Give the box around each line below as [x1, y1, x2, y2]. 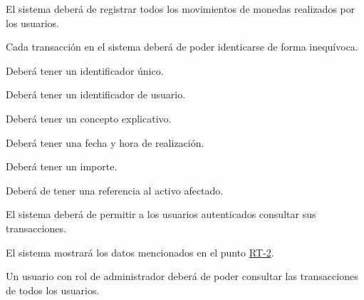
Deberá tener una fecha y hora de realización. [6, 135, 204, 150]
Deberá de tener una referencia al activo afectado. [6, 182, 224, 197]
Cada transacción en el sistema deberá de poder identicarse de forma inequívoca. [6, 39, 358, 54]
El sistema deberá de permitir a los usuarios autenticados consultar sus [6, 207, 316, 222]
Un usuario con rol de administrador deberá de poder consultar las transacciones [6, 269, 358, 284]
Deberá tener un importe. [6, 159, 118, 174]
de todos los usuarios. [6, 282, 100, 297]
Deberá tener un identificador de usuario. [6, 87, 186, 102]
